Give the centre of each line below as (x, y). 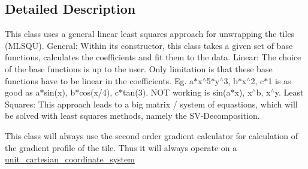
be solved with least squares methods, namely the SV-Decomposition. (132, 116)
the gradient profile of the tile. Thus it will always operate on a (121, 147)
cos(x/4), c (99, 92)
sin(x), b (60, 92)
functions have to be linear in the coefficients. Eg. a (99, 80)
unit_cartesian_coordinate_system (70, 159)
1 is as (280, 80)
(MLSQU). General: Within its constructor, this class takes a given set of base (149, 45)
